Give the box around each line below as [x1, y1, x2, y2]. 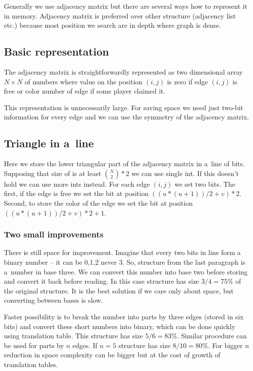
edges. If [72, 340, 97, 350]
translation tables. [4, 359, 58, 369]
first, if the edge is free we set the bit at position [4, 188, 149, 198]
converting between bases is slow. [4, 295, 103, 305]
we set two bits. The [175, 178, 235, 189]
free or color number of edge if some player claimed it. [4, 86, 166, 96]
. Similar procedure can [177, 331, 247, 341]
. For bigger [208, 340, 243, 350]
